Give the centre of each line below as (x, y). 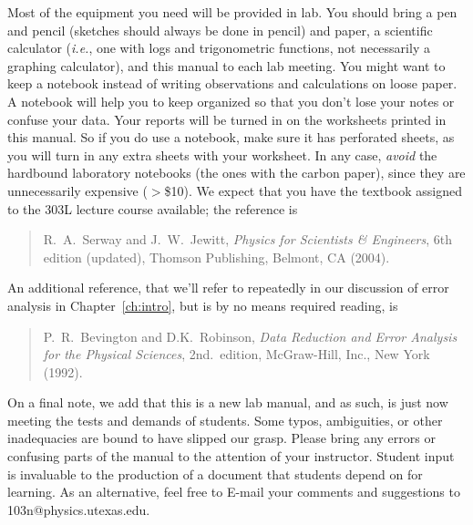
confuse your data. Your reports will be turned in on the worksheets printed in (227, 119)
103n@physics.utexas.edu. (79, 509)
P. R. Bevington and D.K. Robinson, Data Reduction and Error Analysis (250, 336)
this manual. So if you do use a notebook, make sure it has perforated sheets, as (231, 137)
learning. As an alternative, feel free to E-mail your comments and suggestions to (234, 492)
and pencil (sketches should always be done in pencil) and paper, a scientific (220, 30)
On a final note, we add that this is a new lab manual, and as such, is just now (228, 402)
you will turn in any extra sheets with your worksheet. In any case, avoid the (222, 154)
